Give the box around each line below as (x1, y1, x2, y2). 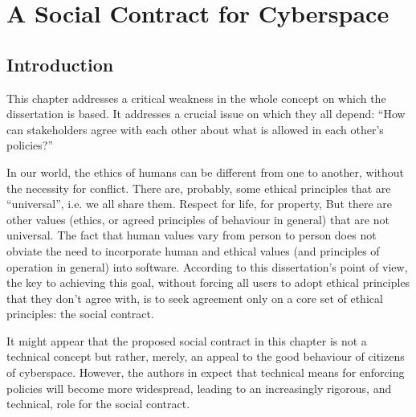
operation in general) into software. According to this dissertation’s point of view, (6, 258, 408, 275)
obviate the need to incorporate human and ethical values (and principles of (6, 242, 380, 259)
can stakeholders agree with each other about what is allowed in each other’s (6, 121, 384, 137)
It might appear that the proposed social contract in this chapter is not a (6, 332, 367, 349)
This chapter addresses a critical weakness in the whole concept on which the (6, 89, 386, 106)
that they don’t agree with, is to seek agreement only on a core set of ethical (6, 289, 383, 306)
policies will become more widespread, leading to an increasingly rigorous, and (6, 379, 392, 396)
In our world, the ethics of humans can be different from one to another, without (6, 163, 405, 180)
